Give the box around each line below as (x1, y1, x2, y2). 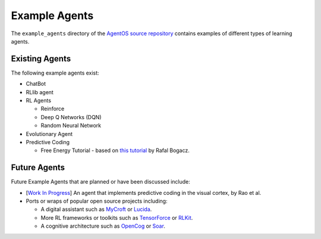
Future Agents (11, 163, 65, 173)
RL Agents (26, 97, 52, 104)
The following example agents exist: (11, 69, 99, 76)
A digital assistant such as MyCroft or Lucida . (40, 206, 152, 213)
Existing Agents (11, 54, 71, 64)
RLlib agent (26, 88, 53, 95)
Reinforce (40, 105, 65, 113)
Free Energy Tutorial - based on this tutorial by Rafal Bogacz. (40, 147, 190, 154)
